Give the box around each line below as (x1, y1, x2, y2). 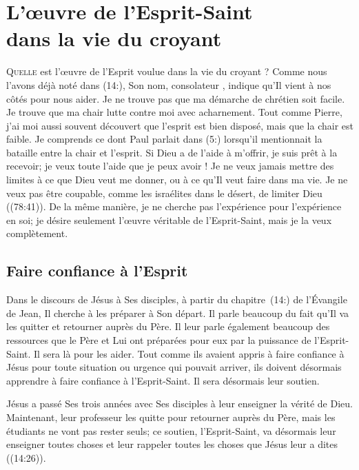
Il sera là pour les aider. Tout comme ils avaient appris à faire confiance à (34, 346, 345, 360)
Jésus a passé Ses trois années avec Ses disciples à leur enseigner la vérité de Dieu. (6, 396, 353, 411)
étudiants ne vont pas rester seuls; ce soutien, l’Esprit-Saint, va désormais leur (6, 423, 336, 438)
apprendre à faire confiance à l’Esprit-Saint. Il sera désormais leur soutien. (6, 373, 320, 387)
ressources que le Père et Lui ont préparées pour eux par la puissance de (6, 333, 311, 347)
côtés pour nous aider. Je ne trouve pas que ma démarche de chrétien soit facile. (6, 91, 345, 105)
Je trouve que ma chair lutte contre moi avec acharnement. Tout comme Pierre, (6, 105, 342, 119)
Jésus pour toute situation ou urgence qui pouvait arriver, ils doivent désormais (6, 360, 342, 374)
